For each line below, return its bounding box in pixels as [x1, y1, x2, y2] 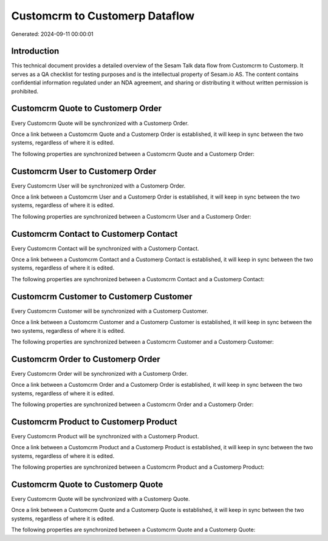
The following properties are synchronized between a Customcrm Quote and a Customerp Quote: [11, 526, 256, 534]
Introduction [11, 46, 60, 56]
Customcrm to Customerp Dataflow [11, 9, 195, 22]
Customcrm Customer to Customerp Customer [11, 291, 193, 302]
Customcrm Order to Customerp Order [11, 354, 160, 364]
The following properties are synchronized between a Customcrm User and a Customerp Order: [11, 213, 251, 220]
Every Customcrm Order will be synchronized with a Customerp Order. [11, 370, 188, 377]
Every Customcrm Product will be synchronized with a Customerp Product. [11, 432, 199, 440]
